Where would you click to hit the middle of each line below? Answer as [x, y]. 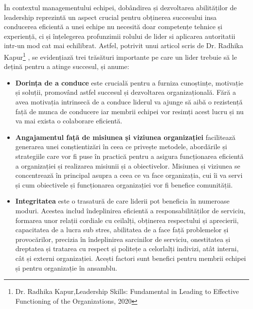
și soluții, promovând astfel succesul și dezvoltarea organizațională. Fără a [126, 92]
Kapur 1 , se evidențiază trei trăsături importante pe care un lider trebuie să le [120, 56]
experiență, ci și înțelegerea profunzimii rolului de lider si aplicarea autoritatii [120, 36]
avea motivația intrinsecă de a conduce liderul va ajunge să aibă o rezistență [129, 102]
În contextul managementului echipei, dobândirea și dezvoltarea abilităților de [120, 7]
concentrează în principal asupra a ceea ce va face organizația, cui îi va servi [129, 175]
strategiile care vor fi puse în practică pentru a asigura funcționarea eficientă [129, 156]
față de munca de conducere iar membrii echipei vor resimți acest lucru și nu [129, 111]
